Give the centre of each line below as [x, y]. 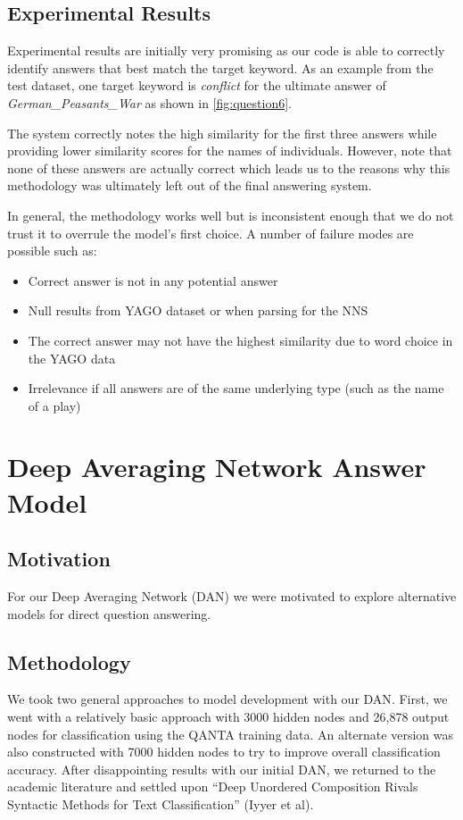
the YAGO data [72, 358]
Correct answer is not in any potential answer [153, 280]
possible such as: [52, 251]
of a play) [54, 405]
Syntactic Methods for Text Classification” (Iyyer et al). [161, 804]
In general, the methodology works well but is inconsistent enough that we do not [231, 215]
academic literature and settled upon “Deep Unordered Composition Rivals [213, 787]
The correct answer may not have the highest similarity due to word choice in [240, 340]
